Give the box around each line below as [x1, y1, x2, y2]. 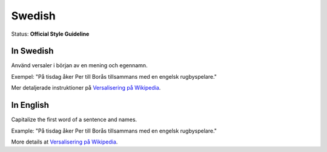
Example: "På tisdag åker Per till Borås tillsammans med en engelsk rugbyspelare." [11, 127, 217, 134]
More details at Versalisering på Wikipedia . [11, 138, 118, 145]
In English [11, 100, 50, 110]
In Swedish [11, 46, 54, 56]
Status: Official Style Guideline [11, 30, 90, 38]
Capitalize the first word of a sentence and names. [11, 116, 137, 124]
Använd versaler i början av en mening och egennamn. [11, 62, 148, 69]
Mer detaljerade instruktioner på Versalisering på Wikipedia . [11, 84, 161, 91]
